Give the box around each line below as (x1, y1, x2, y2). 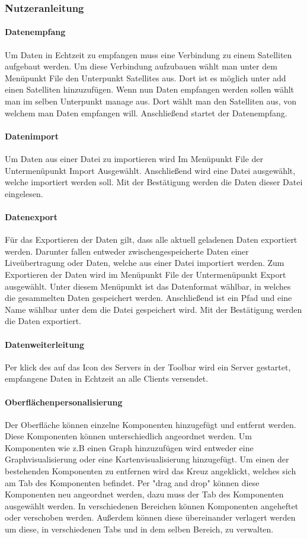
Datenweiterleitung (5, 338, 85, 350)
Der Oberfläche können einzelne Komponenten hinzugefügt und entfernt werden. (5, 418, 296, 430)
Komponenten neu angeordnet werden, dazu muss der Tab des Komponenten (5, 488, 284, 500)
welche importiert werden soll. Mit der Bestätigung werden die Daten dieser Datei (5, 176, 303, 188)
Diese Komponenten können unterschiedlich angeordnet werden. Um (5, 430, 252, 442)
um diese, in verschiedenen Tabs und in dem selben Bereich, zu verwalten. (5, 523, 274, 535)
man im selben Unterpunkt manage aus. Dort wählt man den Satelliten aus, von (5, 95, 297, 107)
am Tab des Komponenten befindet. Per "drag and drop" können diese (5, 476, 260, 489)
